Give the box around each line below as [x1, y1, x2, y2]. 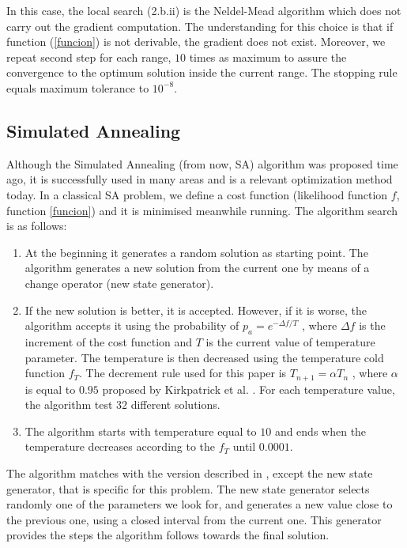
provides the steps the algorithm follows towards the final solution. [6, 527, 330, 543]
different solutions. [130, 396, 220, 413]
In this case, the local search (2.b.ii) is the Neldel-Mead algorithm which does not [6, 2, 401, 18]
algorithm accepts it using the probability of [24, 317, 239, 334]
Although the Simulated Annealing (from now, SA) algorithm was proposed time [6, 155, 398, 172]
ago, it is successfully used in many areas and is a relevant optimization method [6, 171, 393, 187]
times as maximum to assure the [189, 48, 347, 65]
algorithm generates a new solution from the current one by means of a [24, 259, 370, 276]
